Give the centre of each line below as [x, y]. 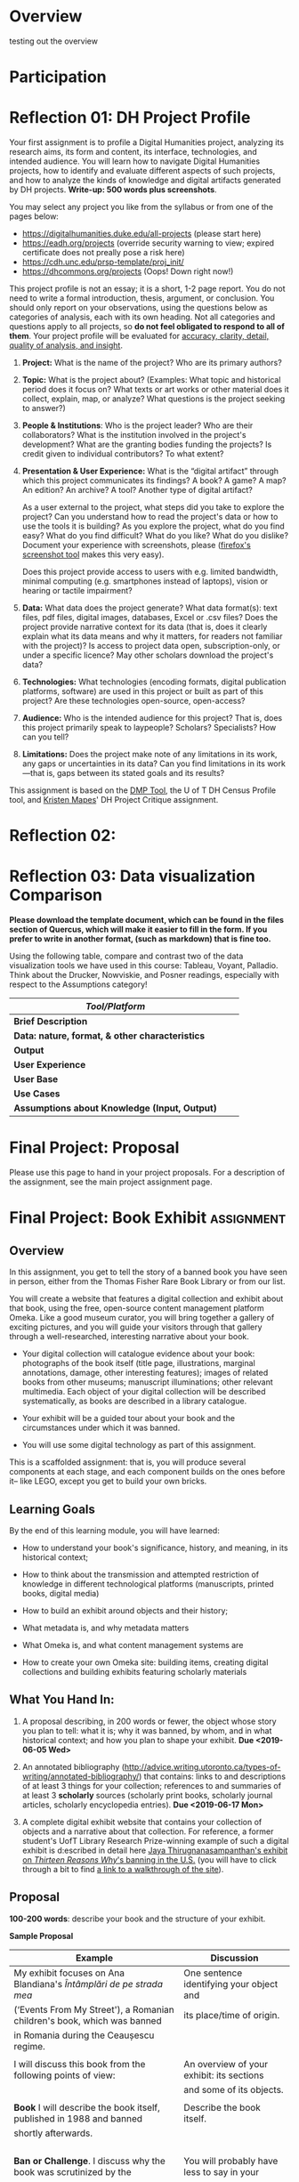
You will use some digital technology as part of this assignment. [139, 1445]
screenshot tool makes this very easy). [93, 554]
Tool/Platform [115, 1006]
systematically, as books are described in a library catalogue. [134, 1401]
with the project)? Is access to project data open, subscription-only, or [151, 646]
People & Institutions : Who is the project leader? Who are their [137, 425]
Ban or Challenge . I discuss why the [90, 2161]
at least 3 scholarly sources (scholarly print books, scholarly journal [147, 1795]
